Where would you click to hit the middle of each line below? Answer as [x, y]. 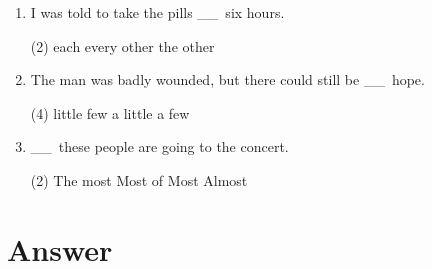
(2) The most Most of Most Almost [139, 179]
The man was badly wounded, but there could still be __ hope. [227, 79]
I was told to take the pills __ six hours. [157, 12]
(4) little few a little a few [110, 112]
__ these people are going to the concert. [159, 146]
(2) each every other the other [122, 45]
